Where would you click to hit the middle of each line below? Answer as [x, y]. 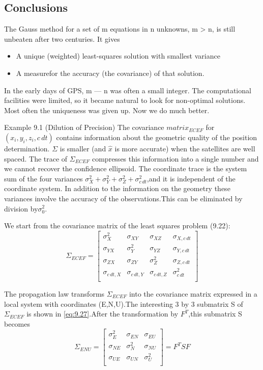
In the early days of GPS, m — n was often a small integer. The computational [128, 90]
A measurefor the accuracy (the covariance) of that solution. [110, 73]
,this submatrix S [215, 314]
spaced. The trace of [36, 158]
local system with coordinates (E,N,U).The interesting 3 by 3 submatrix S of [124, 303]
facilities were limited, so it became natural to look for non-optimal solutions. [125, 100]
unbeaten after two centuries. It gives [62, 38]
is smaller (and [83, 148]
